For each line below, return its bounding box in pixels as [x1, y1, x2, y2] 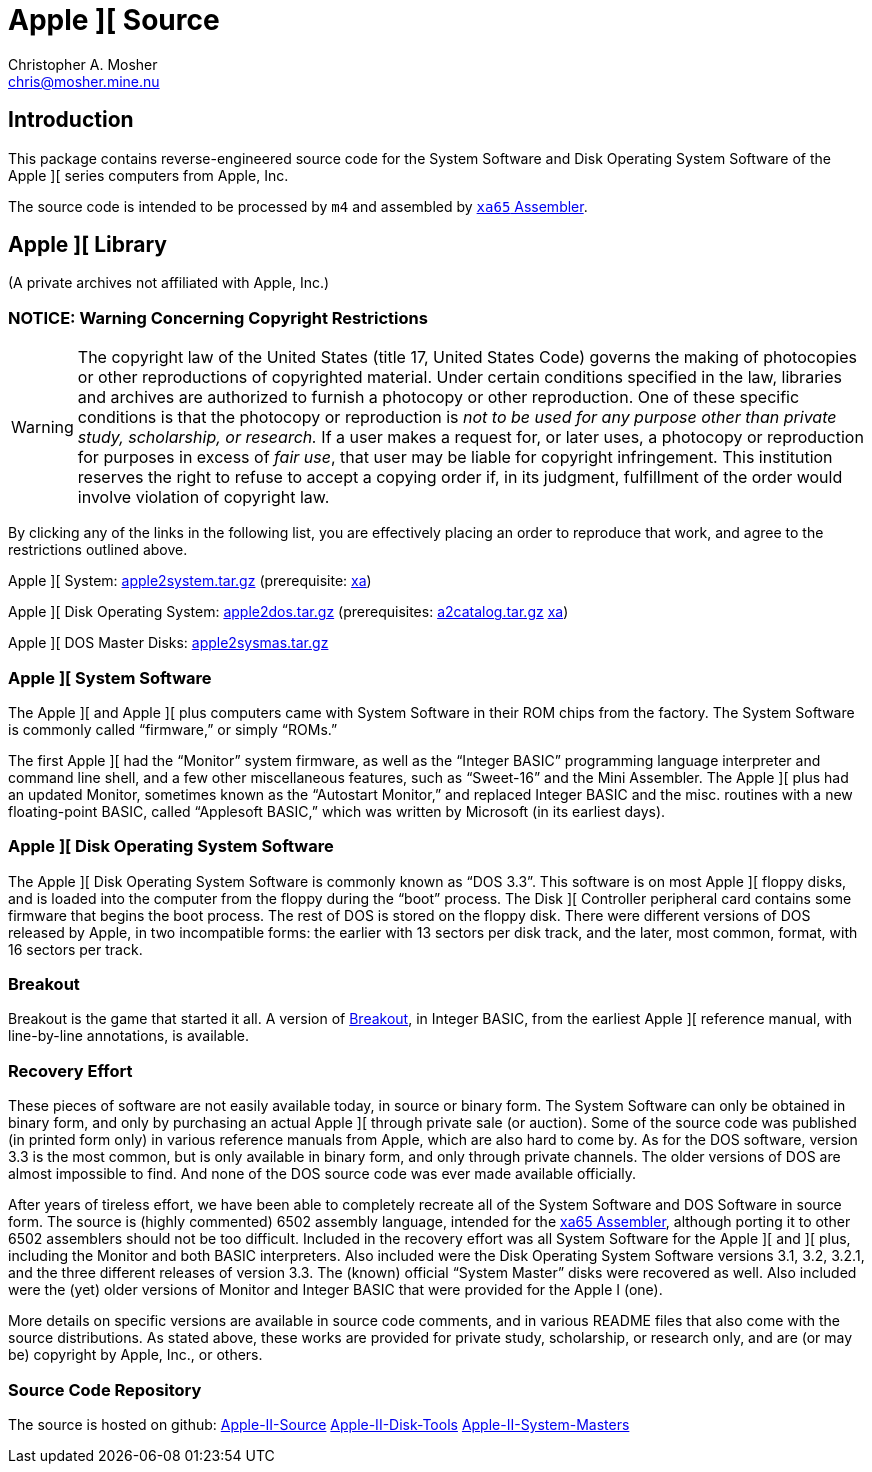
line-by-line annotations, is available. [8, 1027, 250, 1045]
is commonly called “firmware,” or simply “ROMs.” [8, 720, 338, 738]
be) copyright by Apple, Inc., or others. [8, 1346, 263, 1364]
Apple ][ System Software [8, 667, 212, 688]
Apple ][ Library [8, 232, 167, 258]
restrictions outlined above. [8, 541, 188, 559]
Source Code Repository [8, 1379, 202, 1400]
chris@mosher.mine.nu [8, 72, 160, 90]
